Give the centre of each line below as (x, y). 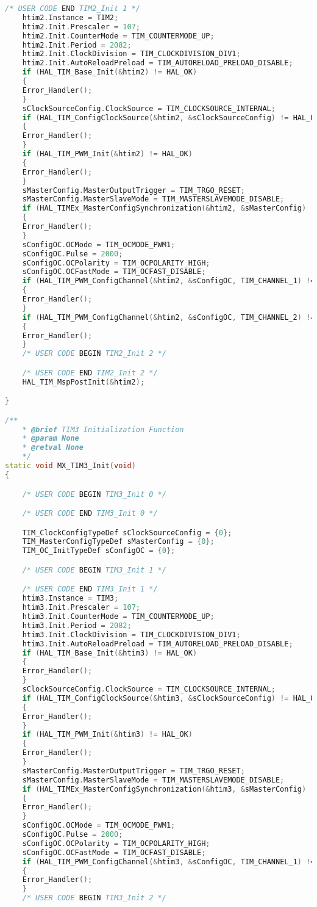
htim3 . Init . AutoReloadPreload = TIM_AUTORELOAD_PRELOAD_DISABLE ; (158, 644)
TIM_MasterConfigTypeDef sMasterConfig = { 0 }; (118, 542)
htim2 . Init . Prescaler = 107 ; (81, 27)
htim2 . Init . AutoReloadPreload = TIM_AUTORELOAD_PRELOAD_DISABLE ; (158, 63)
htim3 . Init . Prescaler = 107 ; (81, 608)
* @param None (51, 439)
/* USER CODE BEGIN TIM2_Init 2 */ (94, 354)
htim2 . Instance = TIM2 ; (70, 17)
